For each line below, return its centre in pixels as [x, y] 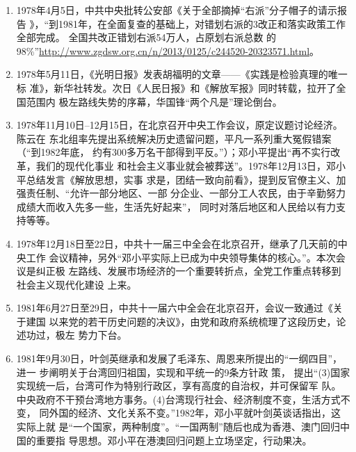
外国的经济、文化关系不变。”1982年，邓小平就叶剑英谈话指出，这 [195, 413]
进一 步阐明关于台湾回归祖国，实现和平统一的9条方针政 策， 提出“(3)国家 [183, 372]
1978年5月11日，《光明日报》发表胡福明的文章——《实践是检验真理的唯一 [182, 74]
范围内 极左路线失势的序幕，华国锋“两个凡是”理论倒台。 [154, 101]
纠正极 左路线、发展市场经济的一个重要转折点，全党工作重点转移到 [188, 271]
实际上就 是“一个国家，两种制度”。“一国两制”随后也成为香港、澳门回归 [178, 427]
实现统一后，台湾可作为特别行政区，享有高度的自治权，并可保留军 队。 [179, 386]
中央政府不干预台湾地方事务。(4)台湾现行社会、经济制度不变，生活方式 [178, 399]
